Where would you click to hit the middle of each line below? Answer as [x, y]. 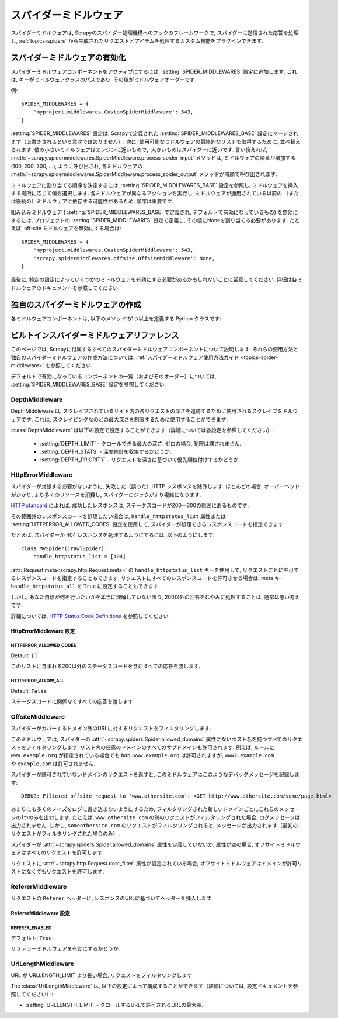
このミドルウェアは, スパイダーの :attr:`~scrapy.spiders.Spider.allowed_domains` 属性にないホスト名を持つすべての [149, 739]
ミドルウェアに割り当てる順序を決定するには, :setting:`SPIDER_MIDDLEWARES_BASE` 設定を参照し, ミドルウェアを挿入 [155, 185]
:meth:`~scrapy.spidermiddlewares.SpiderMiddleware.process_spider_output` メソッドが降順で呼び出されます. [144, 174]
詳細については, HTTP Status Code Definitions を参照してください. [90, 616]
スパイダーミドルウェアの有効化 [68, 58]
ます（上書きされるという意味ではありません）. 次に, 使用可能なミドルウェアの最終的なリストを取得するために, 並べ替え [156, 142]
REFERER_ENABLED [31, 928]
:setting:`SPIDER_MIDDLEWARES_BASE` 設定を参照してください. [88, 384]
